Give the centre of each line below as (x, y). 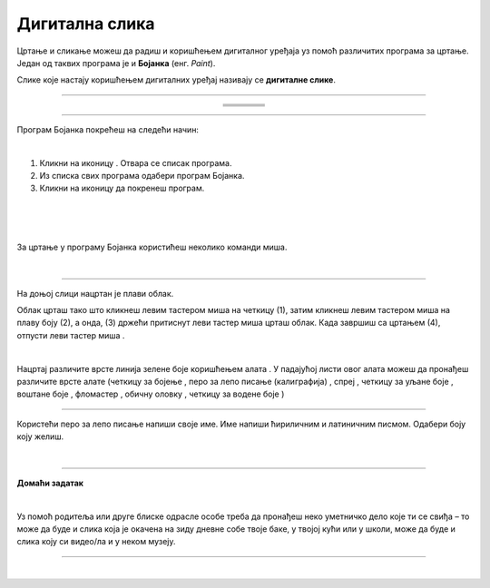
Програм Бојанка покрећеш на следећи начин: (108, 129)
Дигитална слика (86, 24)
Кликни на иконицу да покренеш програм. (122, 188)
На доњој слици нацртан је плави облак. (95, 293)
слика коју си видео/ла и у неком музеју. (96, 542)
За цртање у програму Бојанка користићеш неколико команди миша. (152, 247)
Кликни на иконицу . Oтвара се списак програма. (136, 162)
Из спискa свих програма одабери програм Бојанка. (142, 175)
